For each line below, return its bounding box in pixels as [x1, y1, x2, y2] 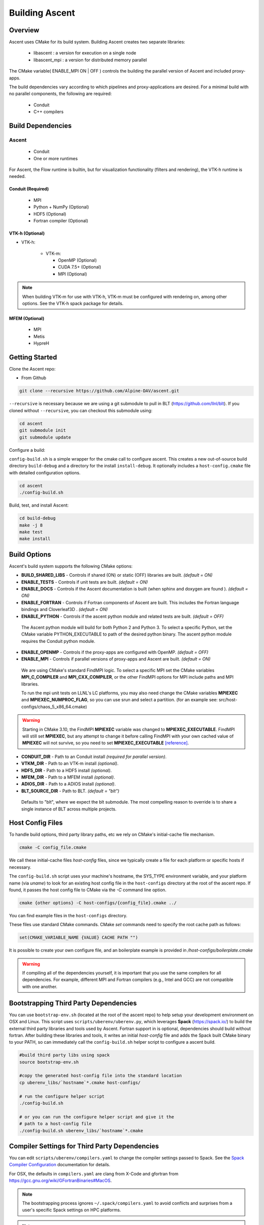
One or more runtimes [33, 155, 78, 161]
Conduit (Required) [9, 186, 49, 192]
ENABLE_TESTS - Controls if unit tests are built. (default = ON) [21, 579, 148, 585]
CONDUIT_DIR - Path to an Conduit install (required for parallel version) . [21, 754, 167, 759]
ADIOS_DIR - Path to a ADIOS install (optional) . [21, 781, 116, 787]
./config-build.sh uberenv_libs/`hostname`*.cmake [19, 1127, 144, 1133]
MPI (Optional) [58, 271, 88, 277]
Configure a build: [9, 447, 45, 453]
